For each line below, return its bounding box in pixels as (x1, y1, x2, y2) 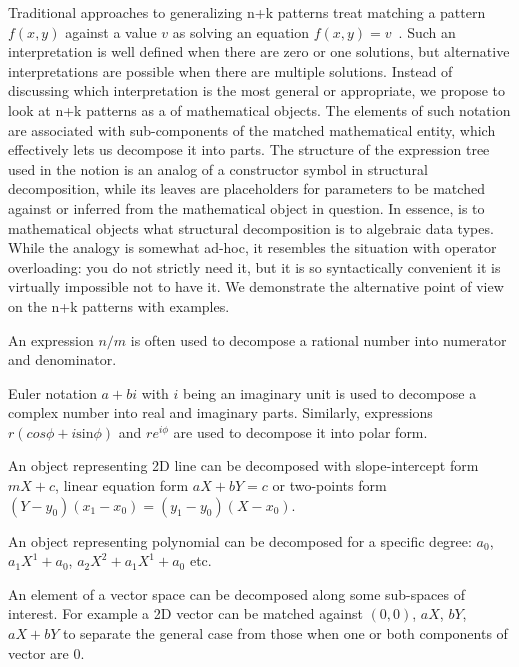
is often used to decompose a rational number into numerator (130, 329, 507, 350)
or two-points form (272, 475, 387, 496)
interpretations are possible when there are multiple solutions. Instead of (8, 60, 453, 81)
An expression (8, 329, 94, 350)
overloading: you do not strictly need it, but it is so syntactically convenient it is (8, 256, 501, 277)
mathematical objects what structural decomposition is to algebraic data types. (8, 217, 494, 238)
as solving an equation (172, 21, 309, 42)
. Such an (398, 21, 456, 42)
